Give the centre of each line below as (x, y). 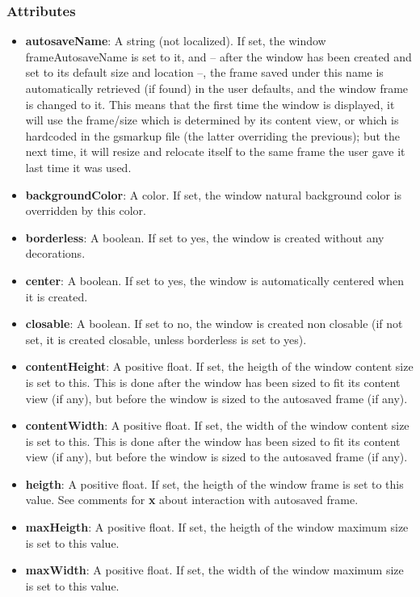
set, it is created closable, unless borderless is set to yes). (166, 339)
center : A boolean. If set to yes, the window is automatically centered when (215, 280)
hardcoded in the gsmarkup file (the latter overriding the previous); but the (213, 135)
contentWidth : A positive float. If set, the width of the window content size (217, 425)
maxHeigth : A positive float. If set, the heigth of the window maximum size (217, 527)
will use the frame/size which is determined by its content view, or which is (212, 120)
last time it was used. (78, 167)
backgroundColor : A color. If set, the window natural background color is (214, 194)
